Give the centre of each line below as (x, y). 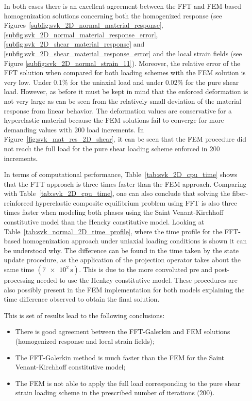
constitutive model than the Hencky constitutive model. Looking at (104, 222)
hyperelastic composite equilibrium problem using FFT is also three (136, 202)
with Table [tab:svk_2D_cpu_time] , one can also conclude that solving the (117, 193)
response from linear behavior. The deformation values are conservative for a (118, 110)
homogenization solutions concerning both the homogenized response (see (113, 15)
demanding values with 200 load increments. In (74, 129)
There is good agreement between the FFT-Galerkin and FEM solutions (123, 331)
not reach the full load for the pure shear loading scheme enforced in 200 (112, 148)
